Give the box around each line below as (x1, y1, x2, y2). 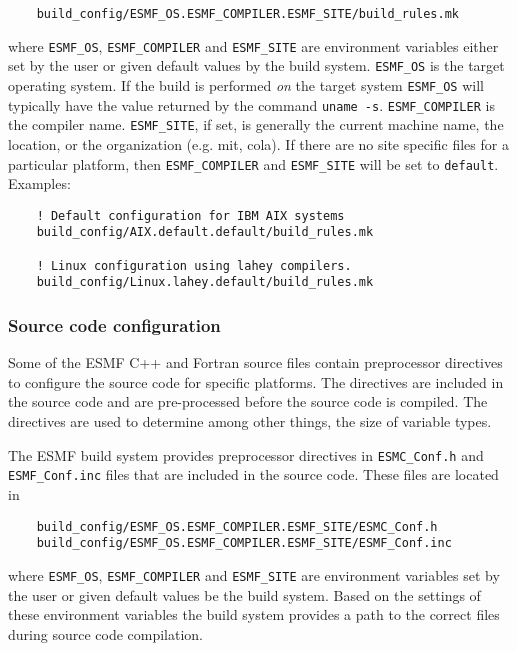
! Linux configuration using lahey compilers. (36, 258, 352, 273)
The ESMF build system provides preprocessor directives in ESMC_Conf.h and (8, 444, 484, 465)
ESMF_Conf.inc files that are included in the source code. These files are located (8, 464, 499, 485)
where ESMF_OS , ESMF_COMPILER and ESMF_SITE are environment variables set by (8, 564, 500, 585)
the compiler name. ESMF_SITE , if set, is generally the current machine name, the (8, 114, 504, 135)
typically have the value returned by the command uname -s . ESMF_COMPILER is (8, 94, 495, 115)
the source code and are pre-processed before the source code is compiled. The (8, 391, 488, 412)
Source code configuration (8, 312, 221, 337)
